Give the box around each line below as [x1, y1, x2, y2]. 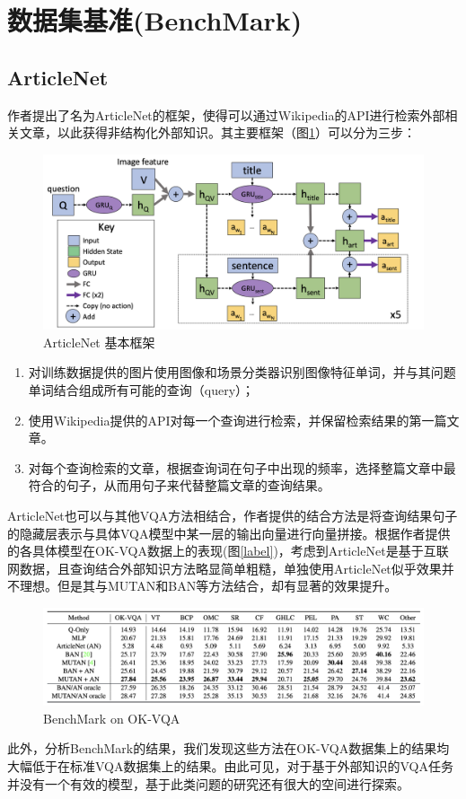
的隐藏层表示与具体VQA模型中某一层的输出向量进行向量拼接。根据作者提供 [7, 523, 451, 542]
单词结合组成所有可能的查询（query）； [28, 380, 255, 399]
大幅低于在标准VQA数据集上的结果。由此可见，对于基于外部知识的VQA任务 [7, 757, 453, 776]
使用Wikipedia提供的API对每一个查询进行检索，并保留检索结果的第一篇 [28, 410, 447, 429]
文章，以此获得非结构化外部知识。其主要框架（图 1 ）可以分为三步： [19, 123, 416, 142]
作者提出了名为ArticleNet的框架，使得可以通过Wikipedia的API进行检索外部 [7, 105, 445, 124]
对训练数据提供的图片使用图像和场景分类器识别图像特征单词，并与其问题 [28, 363, 456, 382]
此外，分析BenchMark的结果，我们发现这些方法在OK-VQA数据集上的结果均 [7, 739, 450, 758]
